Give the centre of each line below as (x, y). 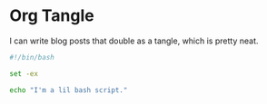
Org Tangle (52, 16)
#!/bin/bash (32, 57)
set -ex (24, 73)
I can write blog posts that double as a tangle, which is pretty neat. (134, 41)
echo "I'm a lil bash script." (69, 90)
